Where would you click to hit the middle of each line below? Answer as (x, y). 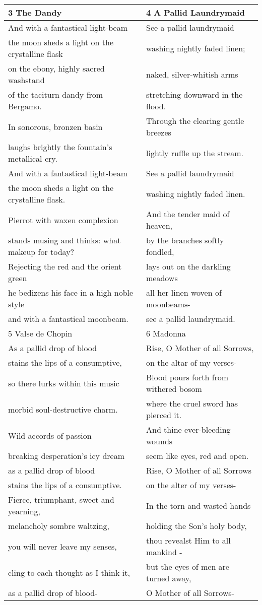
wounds (159, 441)
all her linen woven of (184, 292)
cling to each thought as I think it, (69, 572)
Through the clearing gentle (195, 121)
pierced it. (164, 415)
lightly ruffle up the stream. (195, 153)
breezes (158, 132)
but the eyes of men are (187, 566)
